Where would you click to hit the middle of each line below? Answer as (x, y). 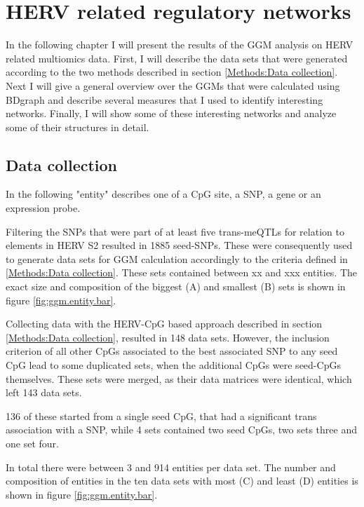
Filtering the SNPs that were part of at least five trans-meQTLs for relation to (175, 231)
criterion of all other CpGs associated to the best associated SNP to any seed (172, 351)
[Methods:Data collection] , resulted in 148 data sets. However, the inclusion (168, 337)
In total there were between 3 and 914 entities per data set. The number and (171, 467)
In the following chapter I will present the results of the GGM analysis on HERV (180, 45)
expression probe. (43, 208)
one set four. (32, 443)
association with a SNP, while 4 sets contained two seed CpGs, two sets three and (181, 430)
